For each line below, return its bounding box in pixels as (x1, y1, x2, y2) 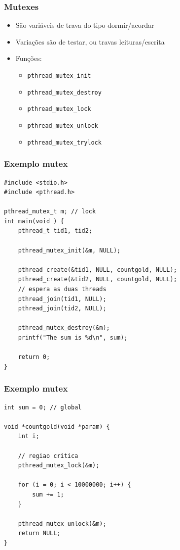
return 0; (18, 353, 50, 361)
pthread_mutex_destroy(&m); (18, 324, 110, 332)
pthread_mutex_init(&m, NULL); (18, 247, 121, 254)
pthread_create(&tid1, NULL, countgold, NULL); (18, 266, 177, 273)
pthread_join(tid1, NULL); (18, 295, 107, 302)
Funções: (15, 53, 42, 63)
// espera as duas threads (18, 286, 107, 293)
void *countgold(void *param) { (4, 423, 110, 430)
